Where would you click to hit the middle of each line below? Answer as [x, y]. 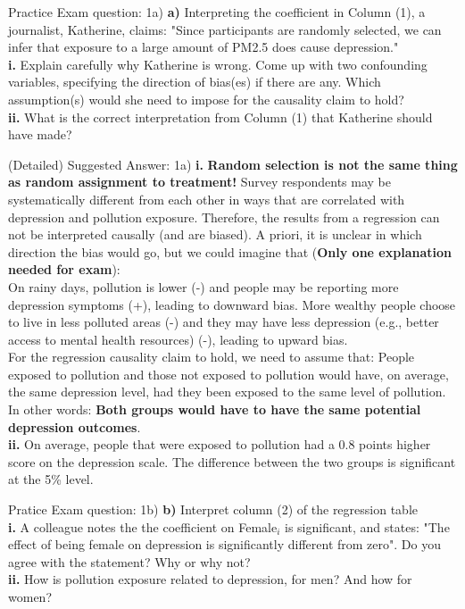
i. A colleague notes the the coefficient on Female [143, 526]
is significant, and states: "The [367, 526]
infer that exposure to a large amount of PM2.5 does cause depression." [203, 47]
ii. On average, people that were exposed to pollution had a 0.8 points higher [220, 444]
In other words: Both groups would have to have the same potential [215, 409]
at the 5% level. [51, 479]
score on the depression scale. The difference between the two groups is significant [232, 461]
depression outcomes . [75, 426]
